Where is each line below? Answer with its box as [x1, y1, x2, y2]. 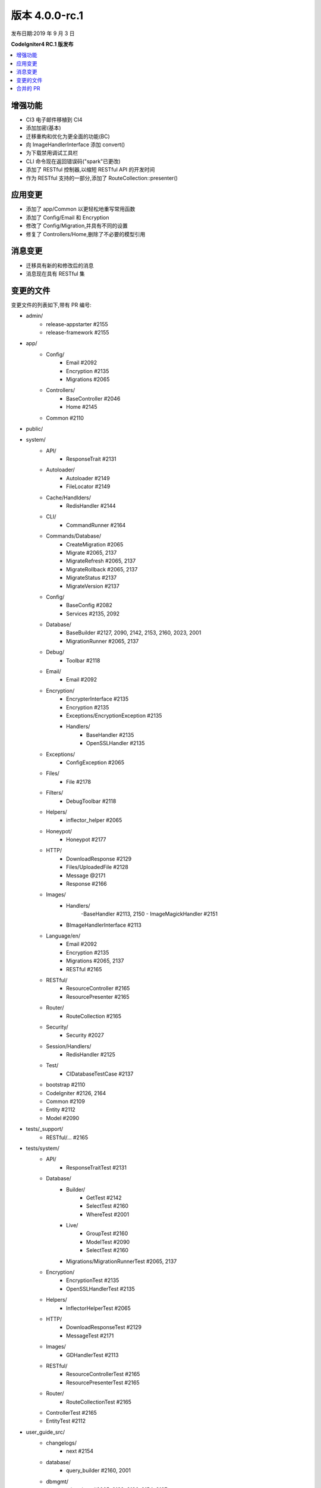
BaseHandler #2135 [86, 731, 134, 738]
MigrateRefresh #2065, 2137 [66, 557, 136, 565]
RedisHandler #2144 [66, 502, 116, 509]
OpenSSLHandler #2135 [86, 740, 145, 747]
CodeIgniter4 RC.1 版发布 [11, 40, 74, 48]
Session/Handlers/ [46, 1042, 92, 1050]
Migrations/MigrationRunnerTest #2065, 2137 [66, 1258, 177, 1265]
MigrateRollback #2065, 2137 [66, 565, 138, 573]
